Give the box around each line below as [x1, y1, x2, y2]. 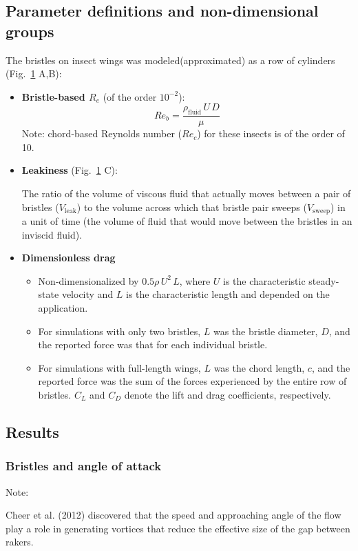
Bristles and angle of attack [6, 457, 162, 474]
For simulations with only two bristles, [38, 323, 201, 338]
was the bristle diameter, [213, 323, 318, 338]
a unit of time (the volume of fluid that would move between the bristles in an [21, 214, 352, 228]
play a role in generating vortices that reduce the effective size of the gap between [6, 521, 350, 535]
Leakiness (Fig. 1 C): [21, 163, 118, 177]
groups [6, 20, 54, 41]
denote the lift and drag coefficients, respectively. [124, 387, 331, 401]
